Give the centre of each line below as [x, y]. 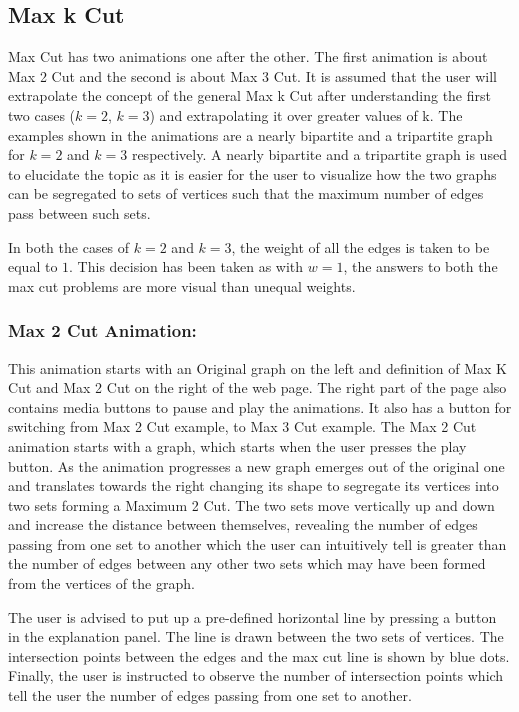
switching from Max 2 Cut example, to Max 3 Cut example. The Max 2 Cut [242, 426]
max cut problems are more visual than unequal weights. [182, 285]
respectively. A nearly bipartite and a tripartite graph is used [319, 154]
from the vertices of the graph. [101, 583]
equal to [33, 266]
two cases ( [42, 114]
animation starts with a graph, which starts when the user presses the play [237, 445]
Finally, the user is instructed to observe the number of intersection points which [256, 675]
